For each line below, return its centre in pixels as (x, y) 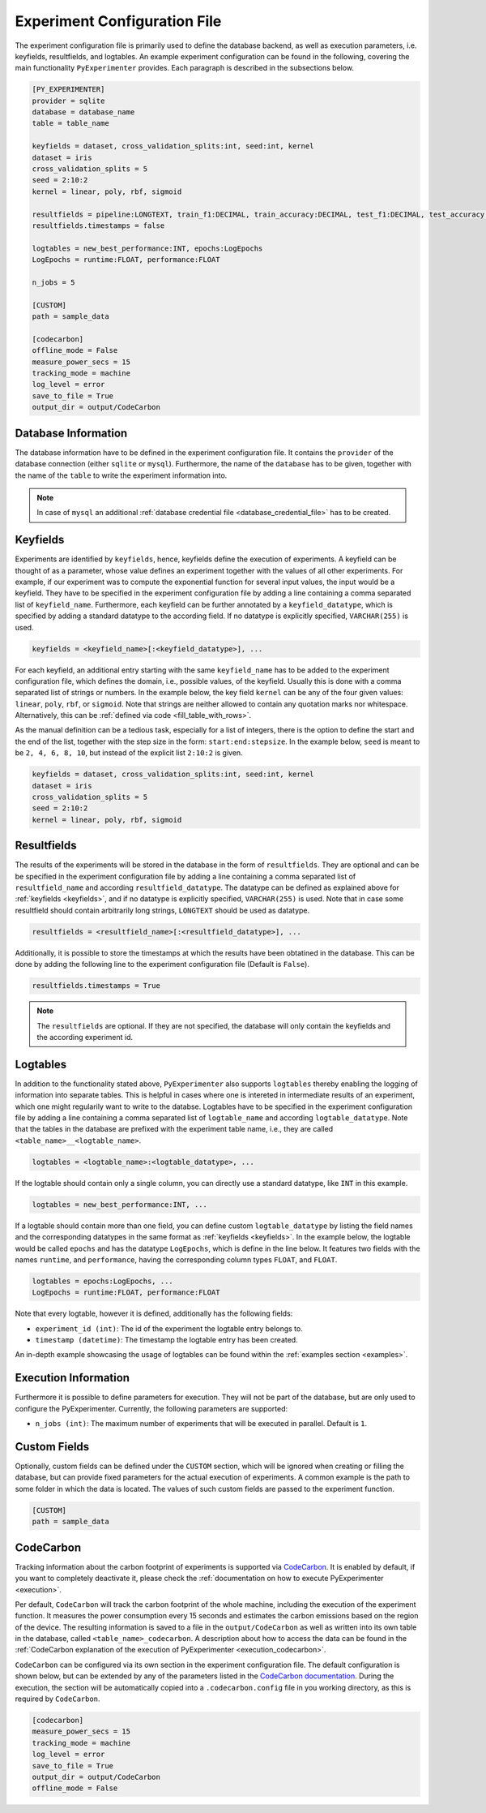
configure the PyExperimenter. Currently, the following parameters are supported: (151, 1408)
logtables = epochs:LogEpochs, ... (102, 1281)
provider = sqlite (68, 101)
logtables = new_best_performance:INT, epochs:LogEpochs (147, 248)
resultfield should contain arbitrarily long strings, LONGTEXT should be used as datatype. (162, 910)
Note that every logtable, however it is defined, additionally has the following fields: (154, 1313)
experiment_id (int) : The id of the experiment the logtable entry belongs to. (169, 1328)
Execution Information (72, 1378)
